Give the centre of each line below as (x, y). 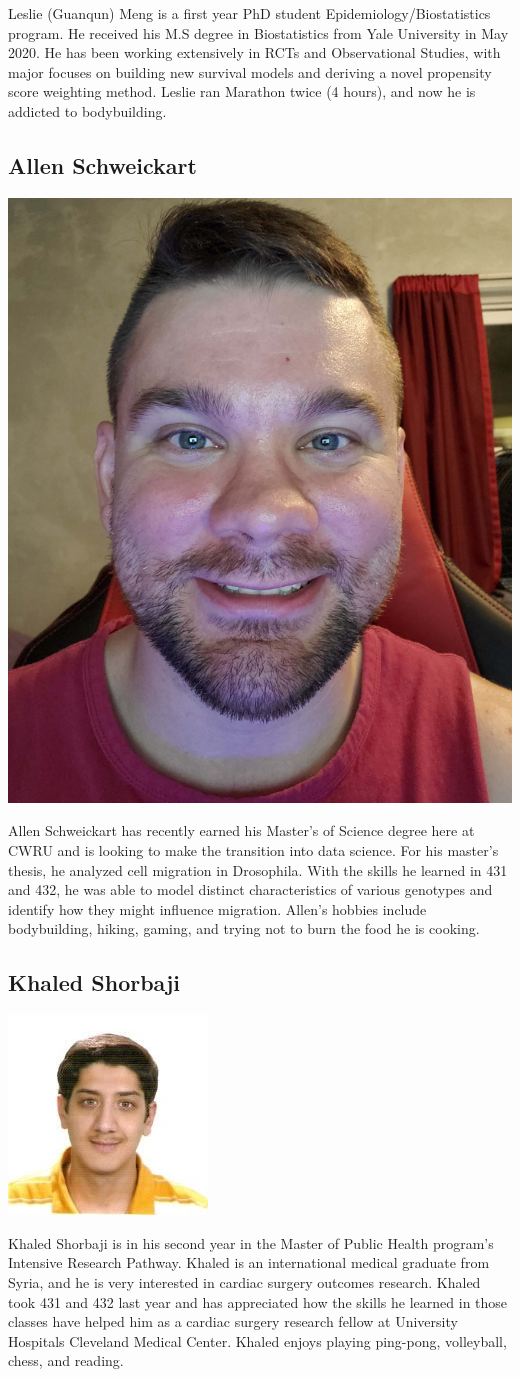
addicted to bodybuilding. (87, 110)
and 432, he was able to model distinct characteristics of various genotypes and (250, 889)
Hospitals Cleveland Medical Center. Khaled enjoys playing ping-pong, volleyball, (257, 1340)
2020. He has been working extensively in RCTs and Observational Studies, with (254, 52)
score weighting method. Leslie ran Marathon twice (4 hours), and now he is (242, 91)
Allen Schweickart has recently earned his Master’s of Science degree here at (241, 830)
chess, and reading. (66, 1360)
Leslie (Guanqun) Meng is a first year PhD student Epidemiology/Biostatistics (249, 13)
